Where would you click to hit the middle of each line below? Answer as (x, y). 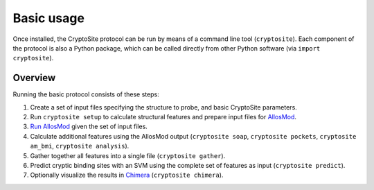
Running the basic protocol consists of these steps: (86, 94)
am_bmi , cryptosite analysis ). (80, 146)
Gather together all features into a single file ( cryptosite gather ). (128, 155)
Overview (34, 78)
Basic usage (48, 18)
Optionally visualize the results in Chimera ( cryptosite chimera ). (127, 175)
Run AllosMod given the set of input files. (89, 127)
